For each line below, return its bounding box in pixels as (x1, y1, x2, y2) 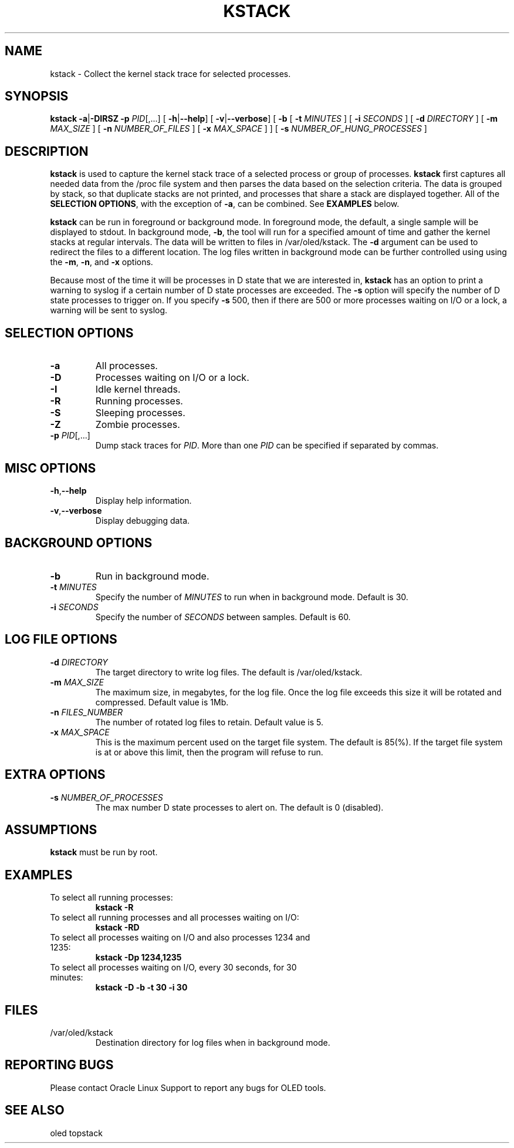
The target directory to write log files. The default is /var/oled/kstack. (95, 667, 363, 677)
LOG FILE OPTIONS (5, 632, 117, 647)
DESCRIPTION (5, 143, 89, 159)
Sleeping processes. (95, 407, 185, 419)
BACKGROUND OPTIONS (5, 535, 153, 551)
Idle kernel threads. (95, 383, 181, 396)
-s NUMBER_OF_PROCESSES (50, 792, 163, 802)
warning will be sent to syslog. (50, 305, 168, 316)
